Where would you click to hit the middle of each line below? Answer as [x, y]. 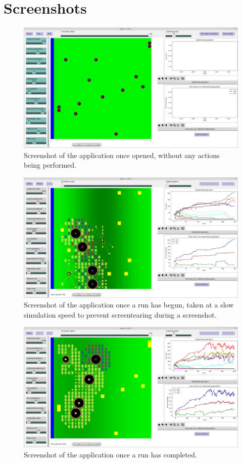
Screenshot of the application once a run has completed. [110, 454]
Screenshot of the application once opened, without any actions [122, 155]
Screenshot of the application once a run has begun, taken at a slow [129, 305]
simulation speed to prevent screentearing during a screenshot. [120, 314]
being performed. [50, 165]
